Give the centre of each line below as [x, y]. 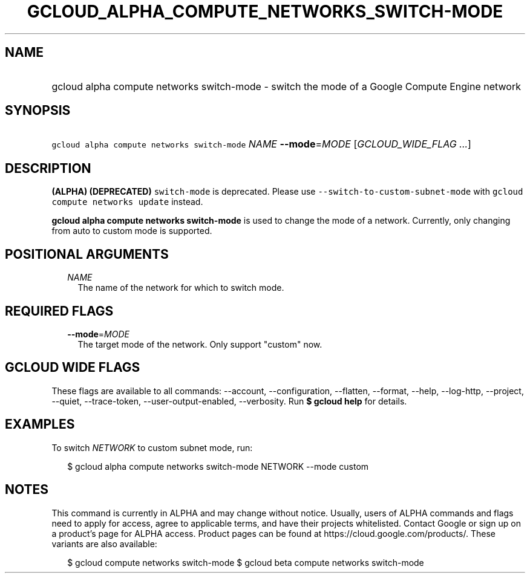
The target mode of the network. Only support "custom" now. [200, 344]
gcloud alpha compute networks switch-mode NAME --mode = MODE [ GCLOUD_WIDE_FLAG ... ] [261, 144]
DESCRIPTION [48, 168]
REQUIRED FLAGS [59, 311]
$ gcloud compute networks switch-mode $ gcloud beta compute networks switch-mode [246, 562]
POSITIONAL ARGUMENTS [87, 254]
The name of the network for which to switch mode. [181, 288]
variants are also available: [104, 544]
